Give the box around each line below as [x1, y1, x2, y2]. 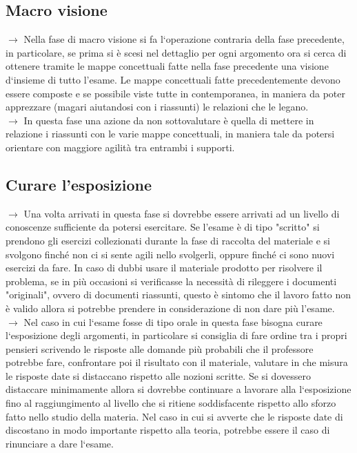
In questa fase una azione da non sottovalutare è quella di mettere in [23, 113, 314, 127]
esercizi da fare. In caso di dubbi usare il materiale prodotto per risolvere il [6, 260, 323, 275]
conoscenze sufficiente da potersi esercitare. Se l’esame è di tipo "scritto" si [6, 220, 320, 234]
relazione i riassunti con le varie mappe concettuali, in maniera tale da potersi [6, 126, 335, 141]
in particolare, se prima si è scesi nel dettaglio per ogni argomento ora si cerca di [6, 45, 347, 59]
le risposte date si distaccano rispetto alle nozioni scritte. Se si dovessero [6, 368, 311, 383]
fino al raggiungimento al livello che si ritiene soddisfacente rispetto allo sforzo [6, 396, 336, 410]
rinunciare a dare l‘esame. [6, 436, 114, 450]
